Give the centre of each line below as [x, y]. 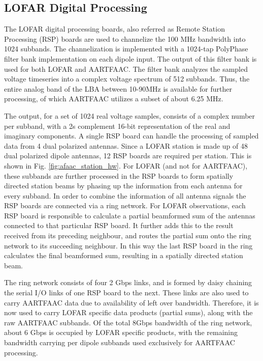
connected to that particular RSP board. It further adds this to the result [119, 225]
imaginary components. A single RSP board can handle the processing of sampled [131, 136]
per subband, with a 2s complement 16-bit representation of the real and [117, 126]
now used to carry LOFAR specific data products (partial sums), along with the [128, 312]
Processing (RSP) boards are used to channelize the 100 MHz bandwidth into [125, 38]
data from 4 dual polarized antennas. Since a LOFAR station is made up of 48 [126, 145]
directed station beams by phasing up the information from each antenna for [123, 186]
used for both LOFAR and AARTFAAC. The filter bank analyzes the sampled [126, 68]
